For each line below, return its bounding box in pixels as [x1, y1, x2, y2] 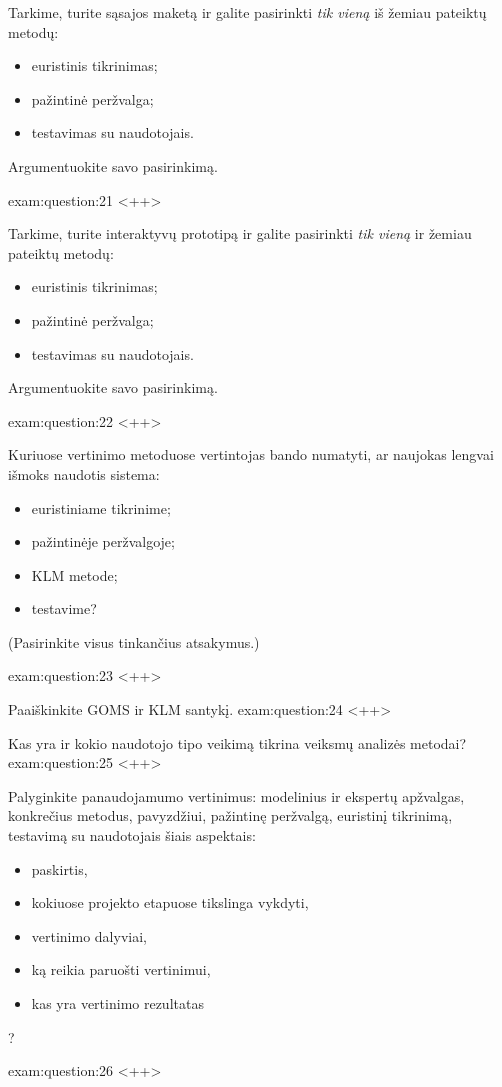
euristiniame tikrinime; [31, 497, 171, 518]
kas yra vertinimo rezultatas [31, 993, 204, 1013]
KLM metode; [31, 564, 118, 585]
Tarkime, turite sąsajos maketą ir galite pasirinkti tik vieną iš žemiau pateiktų [8, 2, 487, 22]
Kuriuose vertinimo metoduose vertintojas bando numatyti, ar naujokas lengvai [8, 444, 494, 465]
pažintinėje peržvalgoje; [31, 531, 175, 552]
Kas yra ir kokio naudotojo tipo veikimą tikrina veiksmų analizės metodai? [8, 732, 467, 753]
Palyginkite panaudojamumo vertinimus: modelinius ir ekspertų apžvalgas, [8, 785, 465, 806]
